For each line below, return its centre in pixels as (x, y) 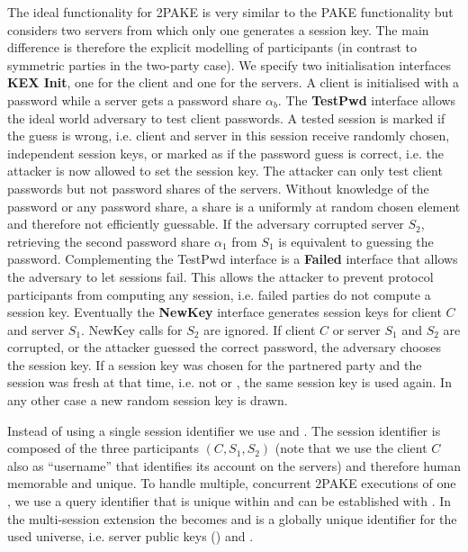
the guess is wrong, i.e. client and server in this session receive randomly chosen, (229, 136)
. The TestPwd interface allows (367, 100)
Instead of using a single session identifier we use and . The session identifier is (224, 430)
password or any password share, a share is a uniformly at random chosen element (234, 206)
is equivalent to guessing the (356, 241)
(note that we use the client (351, 448)
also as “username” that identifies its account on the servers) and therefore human (234, 465)
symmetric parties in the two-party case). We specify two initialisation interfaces (229, 64)
